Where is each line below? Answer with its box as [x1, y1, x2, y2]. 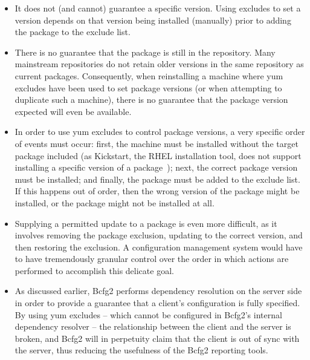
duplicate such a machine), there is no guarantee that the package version [15, 93, 288, 106]
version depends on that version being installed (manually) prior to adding [15, 13, 291, 26]
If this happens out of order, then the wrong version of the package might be [15, 185, 300, 197]
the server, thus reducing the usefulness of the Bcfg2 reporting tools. [15, 344, 268, 356]
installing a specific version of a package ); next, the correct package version [15, 161, 298, 174]
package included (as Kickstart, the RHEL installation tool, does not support [15, 149, 302, 162]
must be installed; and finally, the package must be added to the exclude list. [15, 172, 300, 185]
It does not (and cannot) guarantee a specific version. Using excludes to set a [15, 2, 301, 14]
